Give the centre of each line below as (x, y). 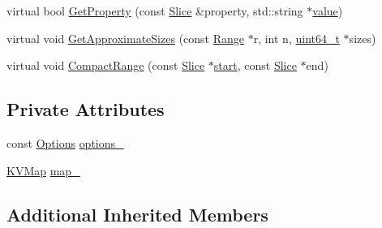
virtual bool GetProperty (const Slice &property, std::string (155, 11)
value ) (328, 11)
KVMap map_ (43, 170)
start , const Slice (255, 65)
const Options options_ (65, 142)
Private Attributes (86, 109)
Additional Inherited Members (137, 214)
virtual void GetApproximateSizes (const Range (126, 38)
